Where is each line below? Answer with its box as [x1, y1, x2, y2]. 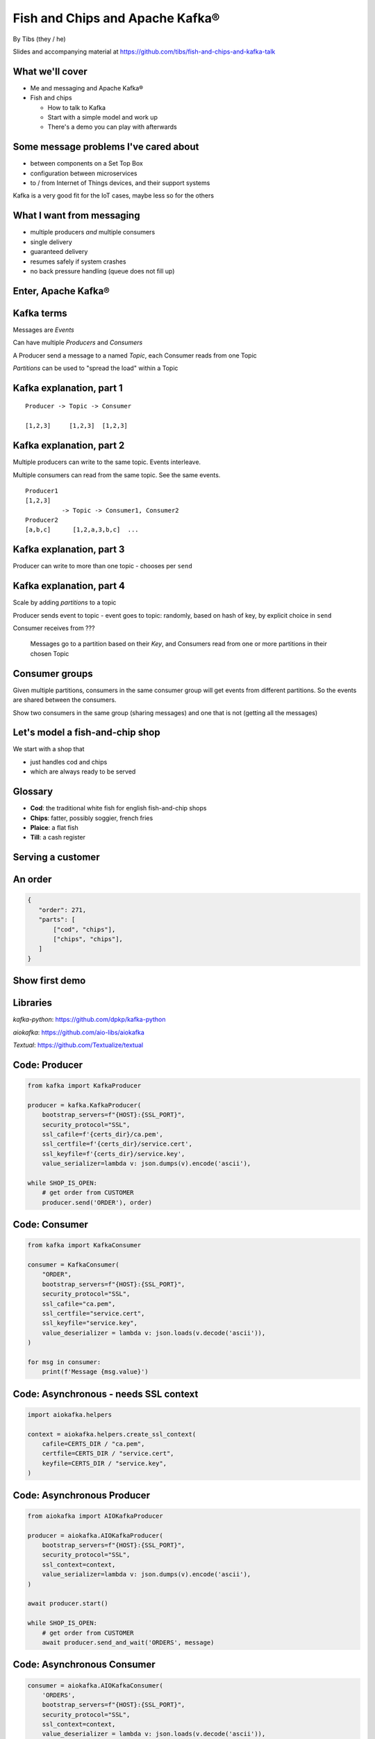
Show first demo [12, 975, 86, 987]
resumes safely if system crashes [30, 257, 126, 266]
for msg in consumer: [27, 1358, 101, 1366]
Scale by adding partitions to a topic [12, 598, 117, 607]
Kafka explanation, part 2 [12, 440, 125, 451]
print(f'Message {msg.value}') [42, 1368, 149, 1376]
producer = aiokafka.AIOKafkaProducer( [27, 1531, 163, 1539]
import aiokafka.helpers [27, 1411, 112, 1418]
